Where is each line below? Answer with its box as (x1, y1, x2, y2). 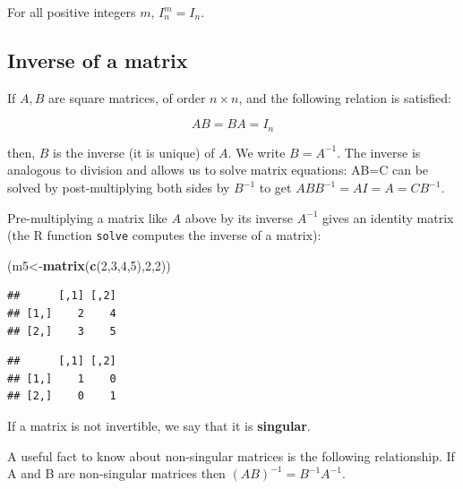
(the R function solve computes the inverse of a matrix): (7, 226, 322, 244)
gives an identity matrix (322, 208, 454, 227)
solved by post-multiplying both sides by (7, 178, 230, 197)
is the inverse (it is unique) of (53, 142, 215, 161)
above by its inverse (184, 208, 293, 227)
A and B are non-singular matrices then (7, 464, 226, 483)
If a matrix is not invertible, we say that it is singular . (7, 416, 311, 435)
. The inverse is (337, 142, 421, 161)
